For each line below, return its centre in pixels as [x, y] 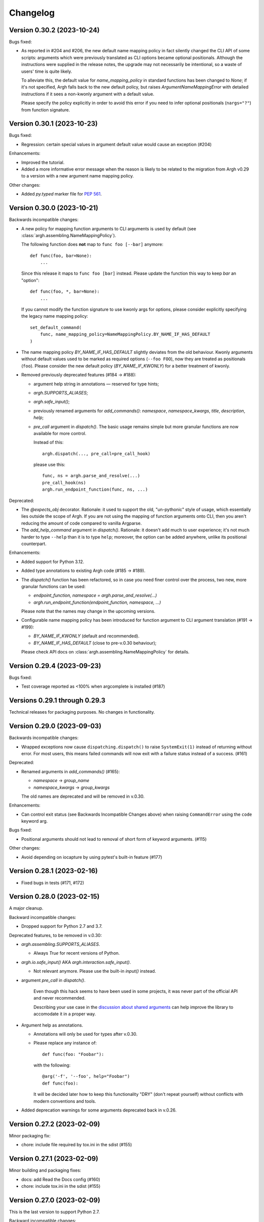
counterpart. [34, 544]
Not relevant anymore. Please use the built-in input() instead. [95, 971]
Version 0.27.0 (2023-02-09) [55, 1200]
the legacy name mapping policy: [55, 316]
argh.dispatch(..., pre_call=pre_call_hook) [97, 454]
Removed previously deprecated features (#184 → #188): [79, 375]
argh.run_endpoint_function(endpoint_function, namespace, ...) [97, 602]
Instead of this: [48, 442]
